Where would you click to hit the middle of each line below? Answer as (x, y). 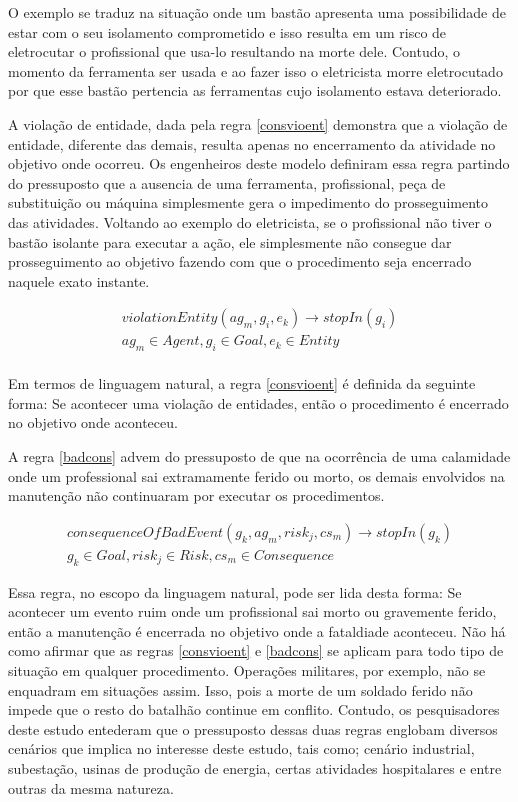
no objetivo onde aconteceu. (93, 422)
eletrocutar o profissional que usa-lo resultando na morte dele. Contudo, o (234, 51)
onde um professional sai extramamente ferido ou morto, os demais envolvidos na (256, 475)
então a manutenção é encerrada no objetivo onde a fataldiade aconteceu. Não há (257, 630)
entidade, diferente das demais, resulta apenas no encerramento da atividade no (252, 143)
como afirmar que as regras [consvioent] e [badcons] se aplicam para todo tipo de (256, 650)
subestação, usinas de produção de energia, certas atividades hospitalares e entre (255, 767)
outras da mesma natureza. (91, 787)
